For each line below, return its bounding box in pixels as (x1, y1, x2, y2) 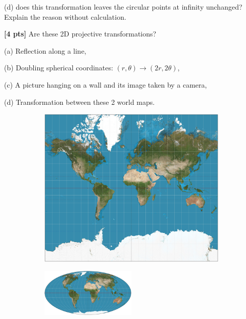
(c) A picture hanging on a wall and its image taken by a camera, (4, 79, 207, 90)
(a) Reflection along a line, (4, 45, 86, 56)
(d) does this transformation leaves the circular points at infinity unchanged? (4, 2, 242, 12)
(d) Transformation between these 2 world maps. (4, 96, 155, 107)
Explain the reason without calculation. (4, 11, 126, 22)
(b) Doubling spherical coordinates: (4, 62, 113, 73)
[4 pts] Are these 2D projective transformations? (4, 28, 157, 39)
